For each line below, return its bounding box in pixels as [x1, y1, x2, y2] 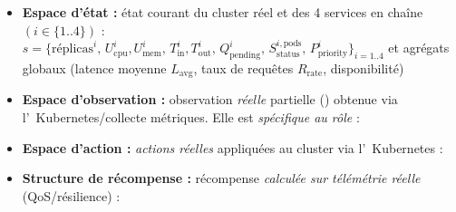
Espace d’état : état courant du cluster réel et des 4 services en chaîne [22, 3, 423, 21]
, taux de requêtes [193, 58, 294, 77]
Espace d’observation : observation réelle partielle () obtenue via [22, 90, 398, 109]
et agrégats [388, 38, 450, 57]
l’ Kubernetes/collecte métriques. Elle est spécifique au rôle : [22, 108, 360, 127]
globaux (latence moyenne [22, 58, 167, 77]
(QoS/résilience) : [22, 186, 121, 205]
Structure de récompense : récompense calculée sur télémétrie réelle [22, 169, 421, 188]
